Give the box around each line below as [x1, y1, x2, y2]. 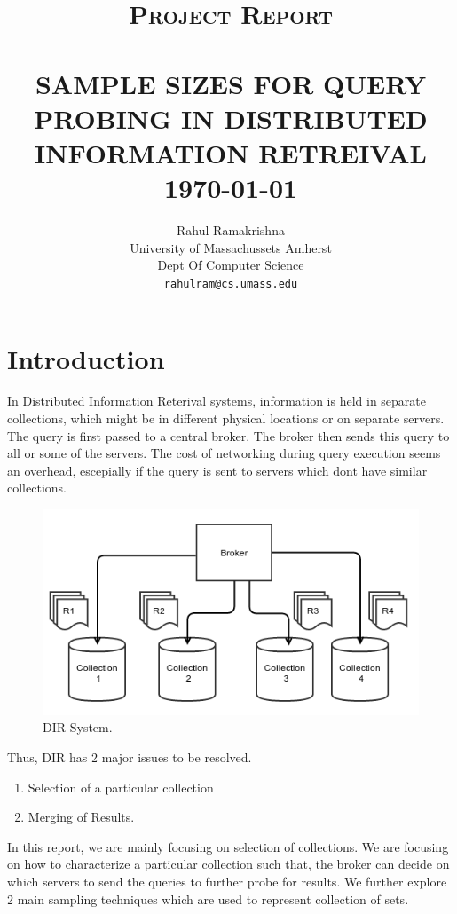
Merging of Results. [28, 808, 135, 826]
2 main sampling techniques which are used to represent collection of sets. [7, 889, 409, 908]
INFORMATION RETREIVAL [35, 134, 427, 170]
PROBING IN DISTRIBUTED [34, 99, 428, 136]
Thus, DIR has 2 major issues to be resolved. [7, 748, 252, 767]
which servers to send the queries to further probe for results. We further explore [7, 872, 447, 891]
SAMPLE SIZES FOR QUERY [35, 65, 427, 101]
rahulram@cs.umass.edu [163, 277, 298, 290]
